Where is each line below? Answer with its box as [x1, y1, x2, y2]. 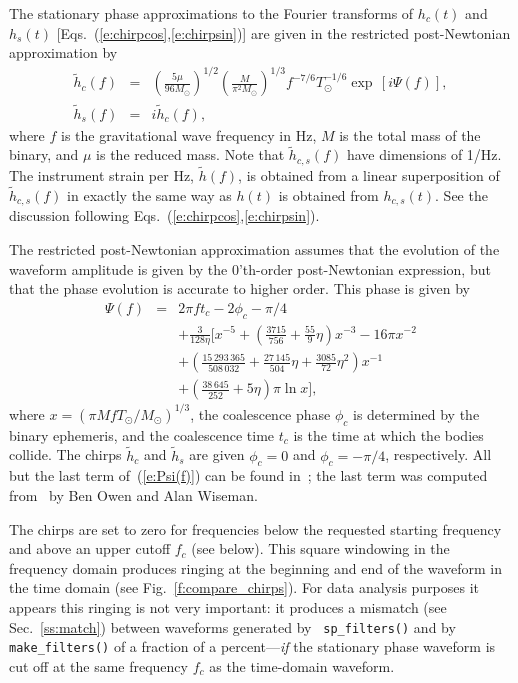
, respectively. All [385, 444, 492, 465]
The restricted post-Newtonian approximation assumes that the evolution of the [9, 238, 500, 259]
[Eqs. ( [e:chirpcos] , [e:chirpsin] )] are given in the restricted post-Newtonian [56, 22, 511, 43]
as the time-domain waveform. [209, 655, 395, 676]
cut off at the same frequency [9, 655, 188, 676]
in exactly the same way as [67, 184, 232, 205]
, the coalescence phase [190, 403, 331, 424]
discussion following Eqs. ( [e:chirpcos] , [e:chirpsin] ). [9, 205, 320, 226]
